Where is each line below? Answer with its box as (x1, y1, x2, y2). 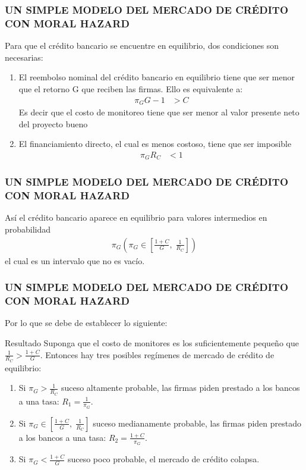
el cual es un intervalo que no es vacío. (5, 254, 145, 267)
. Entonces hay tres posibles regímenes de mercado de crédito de (40, 348, 275, 361)
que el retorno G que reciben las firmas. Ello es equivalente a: (18, 82, 243, 95)
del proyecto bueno (18, 117, 88, 130)
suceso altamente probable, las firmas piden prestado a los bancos (61, 381, 300, 394)
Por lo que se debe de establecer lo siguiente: (5, 317, 168, 329)
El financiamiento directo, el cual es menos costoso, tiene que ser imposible (18, 137, 292, 150)
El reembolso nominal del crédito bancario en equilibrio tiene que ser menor (18, 71, 295, 83)
